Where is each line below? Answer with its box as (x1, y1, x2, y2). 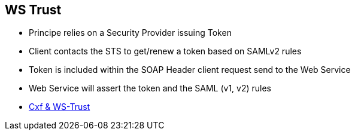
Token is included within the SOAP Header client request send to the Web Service (29, 65, 351, 75)
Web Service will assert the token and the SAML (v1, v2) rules (29, 83, 271, 94)
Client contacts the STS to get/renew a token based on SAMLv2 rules (29, 46, 302, 57)
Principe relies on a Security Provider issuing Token (29, 27, 232, 38)
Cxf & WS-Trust (29, 102, 90, 112)
